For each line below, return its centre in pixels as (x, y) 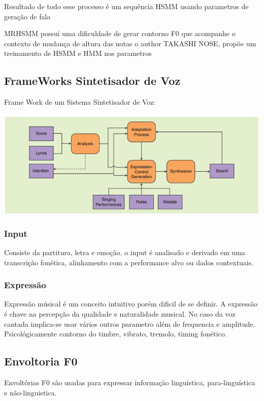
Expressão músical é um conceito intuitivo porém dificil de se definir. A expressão (131, 304)
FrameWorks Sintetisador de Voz (92, 81)
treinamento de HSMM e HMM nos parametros (78, 53)
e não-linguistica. (30, 392)
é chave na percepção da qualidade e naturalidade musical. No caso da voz (120, 313)
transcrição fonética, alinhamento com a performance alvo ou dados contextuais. (129, 262)
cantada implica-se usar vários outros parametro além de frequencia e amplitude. (130, 323)
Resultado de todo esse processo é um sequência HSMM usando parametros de (126, 6)
